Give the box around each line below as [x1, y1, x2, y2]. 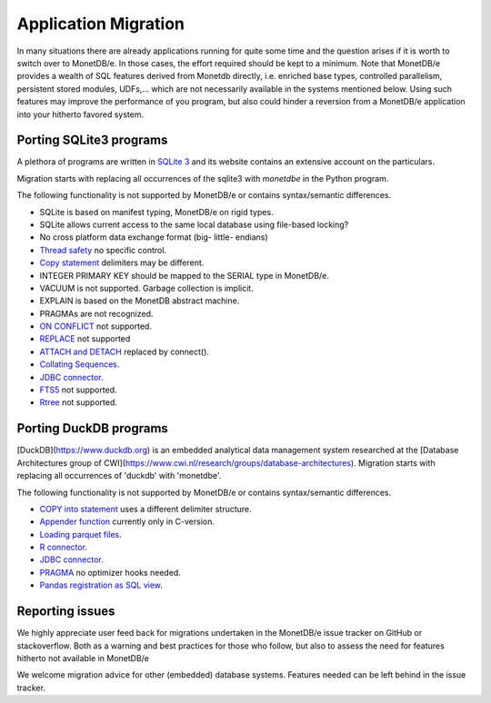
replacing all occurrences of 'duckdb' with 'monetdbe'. [16, 470, 222, 481]
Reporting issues [16, 604, 115, 619]
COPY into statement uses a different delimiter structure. [39, 503, 252, 514]
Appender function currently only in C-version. [39, 516, 215, 527]
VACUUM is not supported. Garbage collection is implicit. [39, 282, 254, 293]
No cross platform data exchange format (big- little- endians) [39, 232, 268, 243]
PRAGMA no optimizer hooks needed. [39, 567, 181, 578]
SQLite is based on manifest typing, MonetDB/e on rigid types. [39, 206, 274, 217]
